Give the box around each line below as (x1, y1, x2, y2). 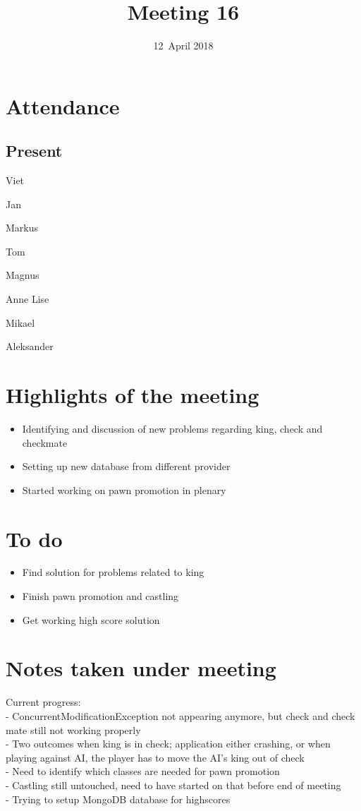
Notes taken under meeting (6, 654, 276, 683)
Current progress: (6, 695, 81, 709)
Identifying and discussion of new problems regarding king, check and (22, 421, 323, 435)
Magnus (6, 268, 39, 282)
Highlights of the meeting (6, 380, 259, 409)
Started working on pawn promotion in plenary (22, 482, 226, 497)
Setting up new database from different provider (22, 459, 231, 474)
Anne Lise (6, 292, 49, 306)
